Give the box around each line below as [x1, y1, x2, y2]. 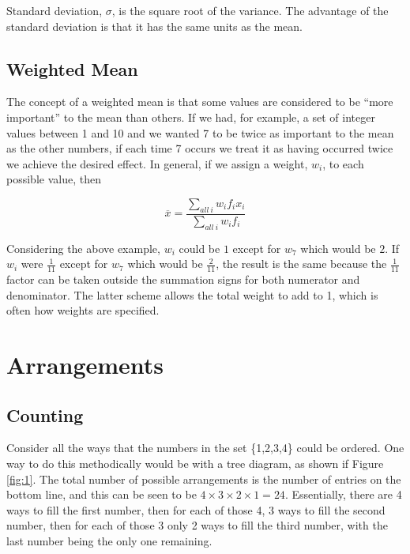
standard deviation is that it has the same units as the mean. [6, 17, 303, 34]
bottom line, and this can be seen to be [6, 486, 197, 503]
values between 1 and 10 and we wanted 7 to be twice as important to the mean [6, 124, 394, 141]
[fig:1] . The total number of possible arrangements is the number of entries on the [6, 470, 401, 487]
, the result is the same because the [216, 255, 387, 272]
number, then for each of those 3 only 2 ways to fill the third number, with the [6, 517, 388, 533]
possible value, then [6, 171, 101, 187]
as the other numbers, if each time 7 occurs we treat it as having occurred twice [6, 140, 393, 156]
